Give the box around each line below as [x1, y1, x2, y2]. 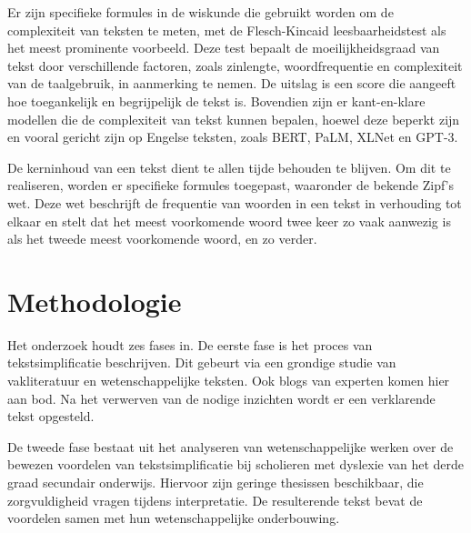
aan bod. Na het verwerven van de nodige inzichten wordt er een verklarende [7, 388, 436, 407]
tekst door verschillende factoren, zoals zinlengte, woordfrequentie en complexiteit [7, 55, 463, 75]
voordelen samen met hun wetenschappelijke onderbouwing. [7, 508, 340, 528]
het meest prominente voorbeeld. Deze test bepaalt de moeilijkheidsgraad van [7, 38, 440, 57]
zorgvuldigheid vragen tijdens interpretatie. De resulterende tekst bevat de [7, 490, 423, 509]
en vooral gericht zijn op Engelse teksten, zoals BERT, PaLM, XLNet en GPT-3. [7, 127, 458, 146]
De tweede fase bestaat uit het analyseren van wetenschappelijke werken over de [7, 437, 454, 456]
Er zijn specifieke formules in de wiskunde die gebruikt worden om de [7, 3, 394, 21]
